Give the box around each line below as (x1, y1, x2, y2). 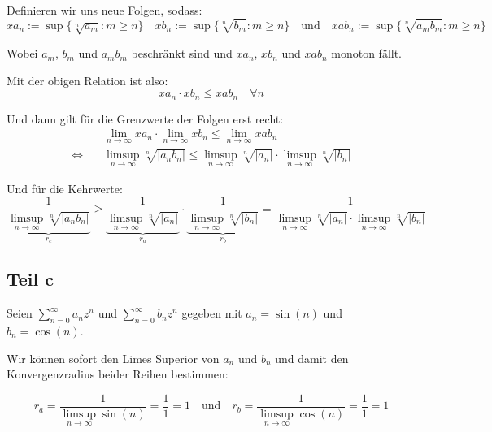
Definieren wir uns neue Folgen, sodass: (7, 2, 202, 18)
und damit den (275, 349, 349, 366)
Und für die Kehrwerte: (7, 179, 123, 197)
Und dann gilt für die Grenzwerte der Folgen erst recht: (7, 110, 284, 127)
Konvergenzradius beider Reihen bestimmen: (7, 365, 229, 382)
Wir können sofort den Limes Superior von (7, 349, 220, 366)
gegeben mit (181, 305, 242, 322)
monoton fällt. (331, 45, 403, 62)
